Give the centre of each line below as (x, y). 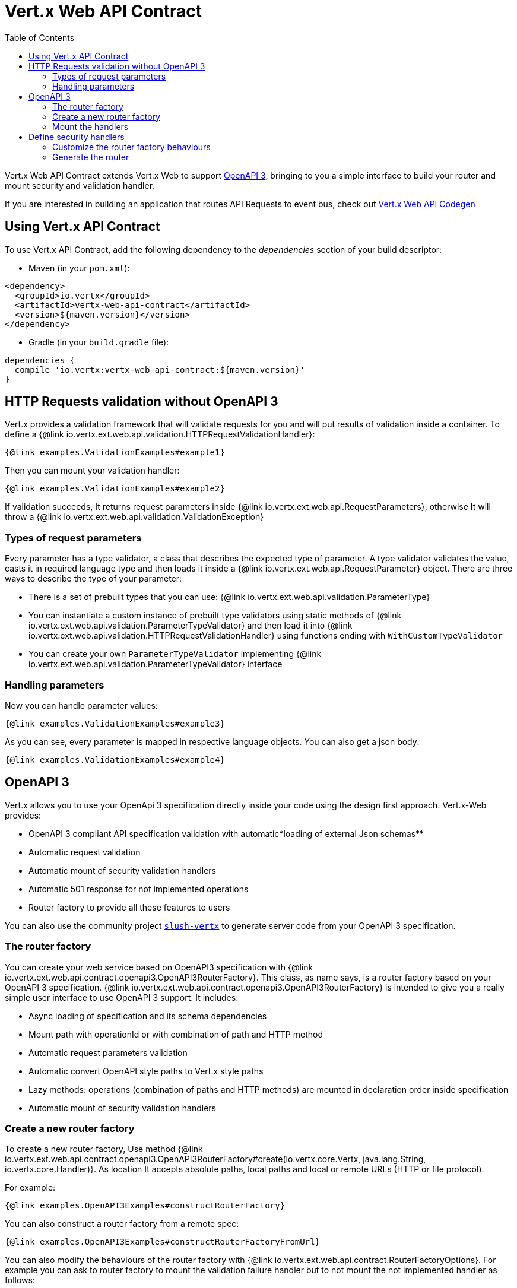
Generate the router (91, 157)
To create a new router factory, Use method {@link (104, 1149)
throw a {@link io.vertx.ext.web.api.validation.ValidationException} (134, 517)
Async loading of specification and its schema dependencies (148, 1016)
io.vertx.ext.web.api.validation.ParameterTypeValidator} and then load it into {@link (191, 626)
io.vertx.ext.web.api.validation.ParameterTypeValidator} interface (156, 664)
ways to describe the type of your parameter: (93, 579)
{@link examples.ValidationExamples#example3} (115, 723)
